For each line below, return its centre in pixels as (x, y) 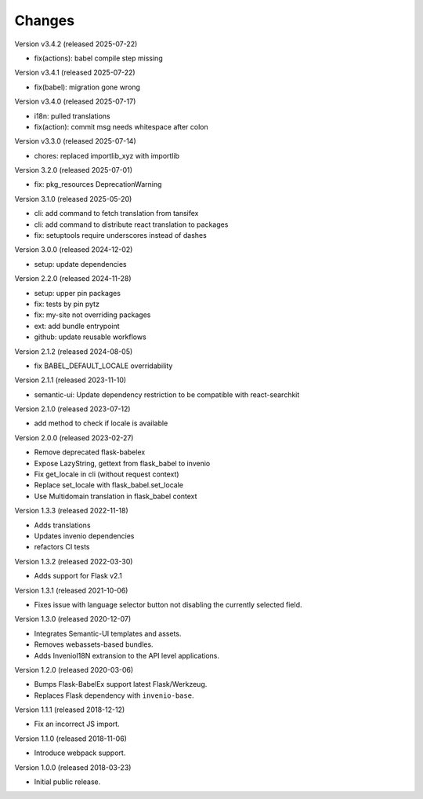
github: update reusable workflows (90, 337)
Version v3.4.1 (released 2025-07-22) (75, 73)
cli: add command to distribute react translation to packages (131, 224)
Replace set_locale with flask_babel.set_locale (109, 485)
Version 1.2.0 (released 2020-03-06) (74, 669)
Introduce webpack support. (80, 753)
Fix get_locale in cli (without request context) (107, 474)
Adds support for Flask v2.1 (78, 576)
